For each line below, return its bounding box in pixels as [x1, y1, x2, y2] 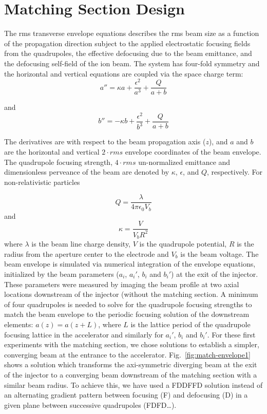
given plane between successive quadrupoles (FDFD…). [4, 399, 177, 410]
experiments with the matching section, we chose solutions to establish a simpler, [4, 339, 259, 350]
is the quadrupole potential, [139, 238, 227, 249]
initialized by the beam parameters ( [4, 269, 119, 279]
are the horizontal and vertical [4, 146, 100, 157]
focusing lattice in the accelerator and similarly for [4, 329, 163, 340]
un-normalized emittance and [138, 156, 231, 167]
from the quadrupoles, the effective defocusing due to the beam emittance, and [4, 48, 252, 59]
